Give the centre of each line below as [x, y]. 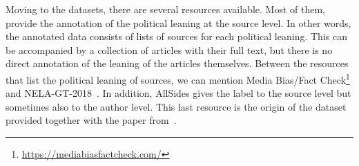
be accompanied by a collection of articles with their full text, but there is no [169, 49]
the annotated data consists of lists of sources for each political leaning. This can [176, 36]
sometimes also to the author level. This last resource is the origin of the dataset [176, 106]
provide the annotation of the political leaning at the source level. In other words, [178, 22]
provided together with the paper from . [91, 120]
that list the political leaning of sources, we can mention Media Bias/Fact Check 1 [178, 78]
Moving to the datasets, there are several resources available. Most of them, [165, 9]
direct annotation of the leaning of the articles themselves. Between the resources [177, 63]
